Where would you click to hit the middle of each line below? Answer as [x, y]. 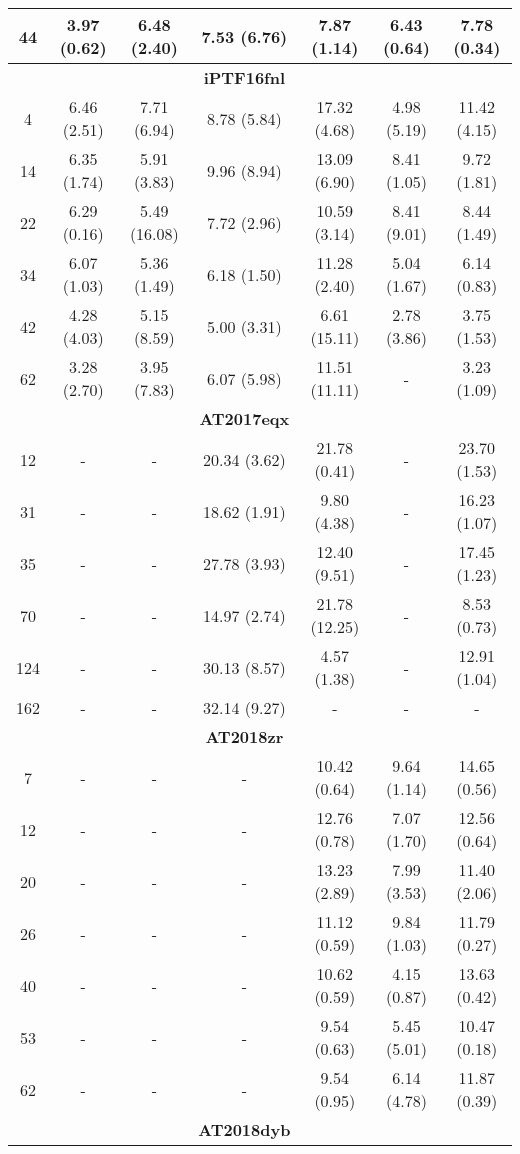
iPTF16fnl [244, 77]
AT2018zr [244, 736]
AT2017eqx [244, 418]
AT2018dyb [244, 1129]
